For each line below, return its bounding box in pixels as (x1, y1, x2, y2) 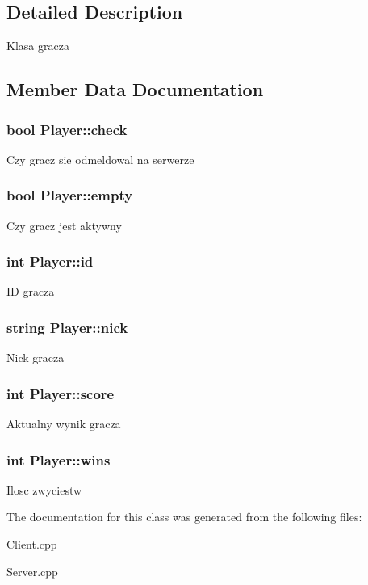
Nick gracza (6, 349, 65, 366)
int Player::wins (6, 449, 111, 469)
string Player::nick (6, 317, 128, 337)
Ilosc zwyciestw (6, 481, 82, 498)
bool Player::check (6, 119, 128, 139)
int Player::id (6, 251, 94, 271)
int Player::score (6, 383, 115, 403)
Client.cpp (6, 536, 57, 553)
